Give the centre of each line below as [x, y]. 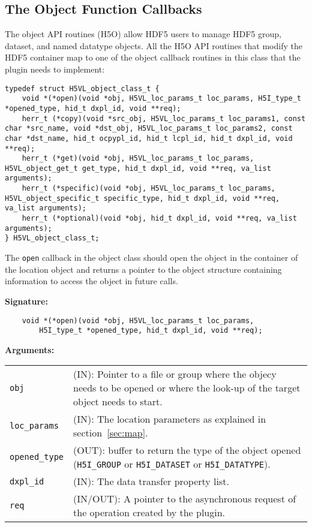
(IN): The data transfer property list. [151, 481]
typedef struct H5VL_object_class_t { [82, 88]
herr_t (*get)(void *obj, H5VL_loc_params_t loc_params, [138, 159]
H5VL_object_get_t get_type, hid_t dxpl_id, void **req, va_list [138, 168]
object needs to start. [118, 402]
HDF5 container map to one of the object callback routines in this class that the [153, 57]
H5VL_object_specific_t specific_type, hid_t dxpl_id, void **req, [142, 198]
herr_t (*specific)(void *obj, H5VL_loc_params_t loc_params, [149, 189]
